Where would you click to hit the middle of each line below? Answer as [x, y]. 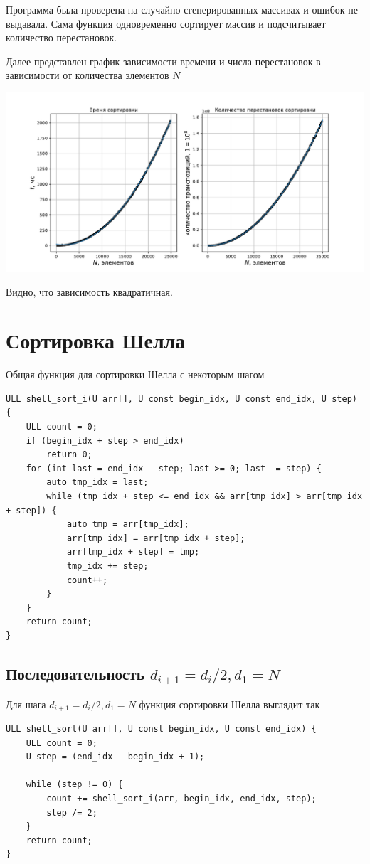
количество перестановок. [62, 37]
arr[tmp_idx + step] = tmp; [133, 552]
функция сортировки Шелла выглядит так [229, 704]
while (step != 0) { [74, 785]
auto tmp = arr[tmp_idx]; [128, 524]
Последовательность [75, 673]
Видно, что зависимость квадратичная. [89, 291]
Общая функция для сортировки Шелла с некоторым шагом [135, 374]
